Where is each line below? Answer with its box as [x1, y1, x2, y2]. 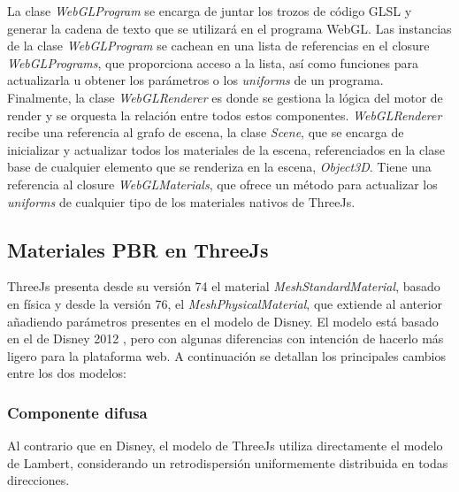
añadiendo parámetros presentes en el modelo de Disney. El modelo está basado [7, 311, 439, 330]
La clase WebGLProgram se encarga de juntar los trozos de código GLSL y [7, 2, 412, 19]
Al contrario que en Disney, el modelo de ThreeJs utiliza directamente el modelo [7, 436, 443, 455]
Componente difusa [7, 401, 148, 423]
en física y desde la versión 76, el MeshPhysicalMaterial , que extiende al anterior [7, 294, 443, 312]
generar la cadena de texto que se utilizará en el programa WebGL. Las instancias [7, 19, 452, 37]
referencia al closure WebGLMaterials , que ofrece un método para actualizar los [7, 174, 438, 193]
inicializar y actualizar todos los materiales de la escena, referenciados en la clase [7, 140, 445, 158]
